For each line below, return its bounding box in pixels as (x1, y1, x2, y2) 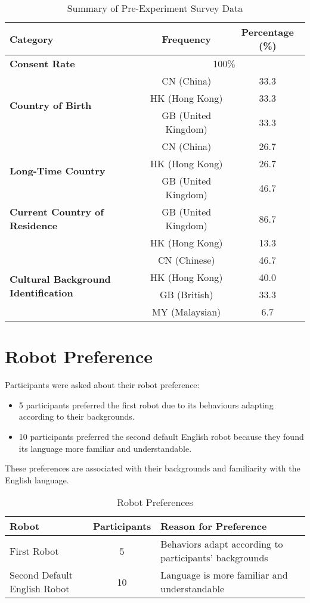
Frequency (162, 32, 211, 46)
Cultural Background (10, 272, 111, 286)
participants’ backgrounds (160, 551, 268, 565)
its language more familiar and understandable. (18, 442, 192, 454)
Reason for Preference (160, 519, 267, 533)
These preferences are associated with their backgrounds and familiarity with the (5, 462, 300, 474)
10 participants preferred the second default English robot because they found (18, 430, 304, 442)
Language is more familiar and (160, 568, 288, 582)
